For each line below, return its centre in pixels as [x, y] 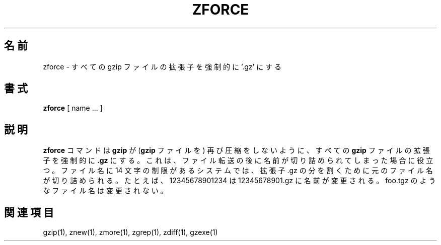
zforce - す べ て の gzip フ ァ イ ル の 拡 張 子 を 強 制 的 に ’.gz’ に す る [162, 66]
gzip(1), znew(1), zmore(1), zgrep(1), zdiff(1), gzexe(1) [130, 232]
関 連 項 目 [29, 212]
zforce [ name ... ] [73, 108]
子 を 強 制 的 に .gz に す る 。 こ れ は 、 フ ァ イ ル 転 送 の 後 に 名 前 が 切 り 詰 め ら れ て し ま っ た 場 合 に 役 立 [238, 160]
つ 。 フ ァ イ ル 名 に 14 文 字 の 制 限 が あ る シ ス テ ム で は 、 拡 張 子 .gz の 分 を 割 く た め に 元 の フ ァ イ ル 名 [238, 171]
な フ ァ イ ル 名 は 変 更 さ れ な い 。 [105, 191]
